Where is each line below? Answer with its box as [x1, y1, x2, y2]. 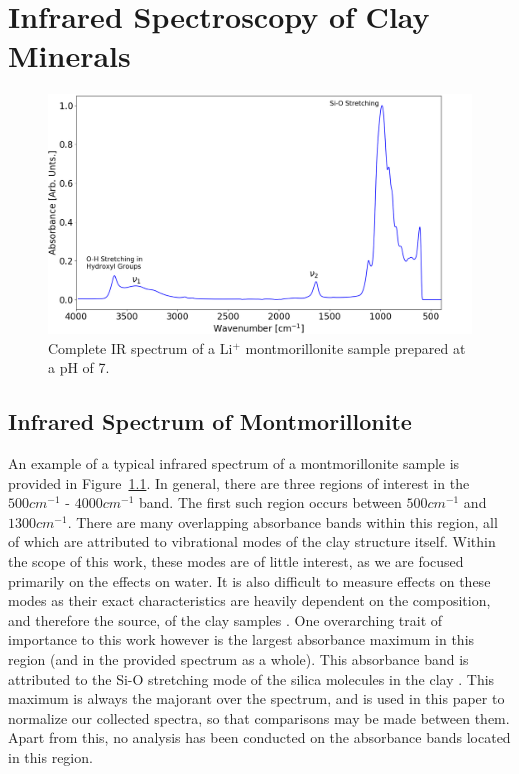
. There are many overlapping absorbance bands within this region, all [67, 511, 498, 532]
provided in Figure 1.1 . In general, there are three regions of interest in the [8, 472, 470, 493]
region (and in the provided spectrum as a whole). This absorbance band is [8, 648, 469, 669]
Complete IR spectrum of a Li [48, 337, 233, 358]
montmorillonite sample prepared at [245, 337, 466, 358]
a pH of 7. [48, 357, 110, 378]
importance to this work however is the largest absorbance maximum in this [8, 629, 475, 650]
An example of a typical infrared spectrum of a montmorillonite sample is [8, 453, 460, 474]
